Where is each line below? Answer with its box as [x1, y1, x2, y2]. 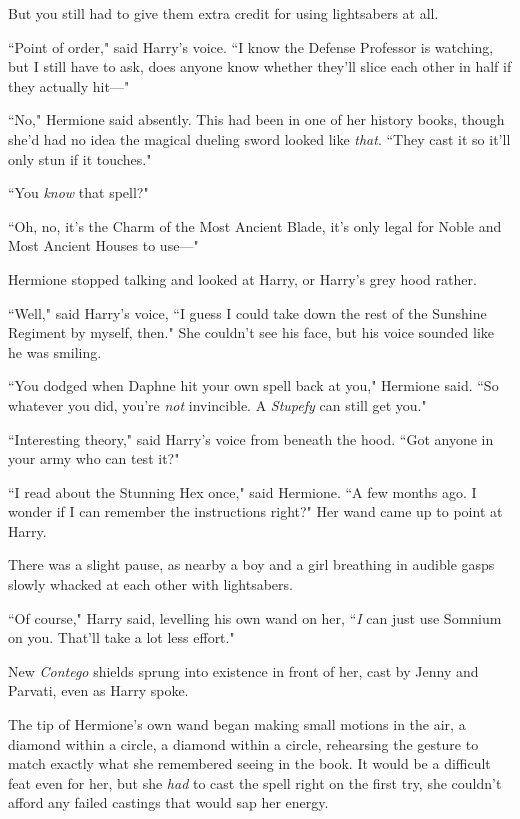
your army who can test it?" [8, 448, 180, 469]
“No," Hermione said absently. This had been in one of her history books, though [8, 109, 505, 130]
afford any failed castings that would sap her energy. [8, 792, 329, 813]
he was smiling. [8, 341, 102, 362]
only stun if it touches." [8, 148, 152, 169]
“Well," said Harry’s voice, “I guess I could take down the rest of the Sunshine [8, 302, 487, 323]
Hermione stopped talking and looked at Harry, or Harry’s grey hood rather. [8, 268, 477, 289]
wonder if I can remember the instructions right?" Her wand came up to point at [8, 501, 503, 522]
